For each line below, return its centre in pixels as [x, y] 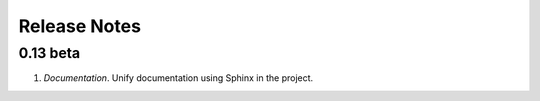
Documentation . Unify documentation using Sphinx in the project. [178, 78]
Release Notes [80, 26]
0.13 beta [49, 53]
